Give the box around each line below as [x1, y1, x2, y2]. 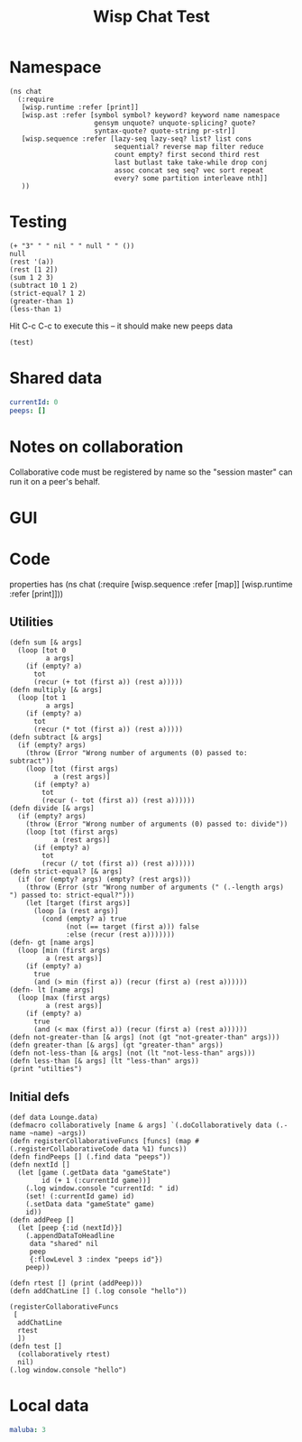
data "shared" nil [29, 1239, 99, 1249]
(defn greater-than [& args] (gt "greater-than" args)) [9, 1040, 224, 1050]
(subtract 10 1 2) [9, 281, 78, 290]
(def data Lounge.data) [9, 1113, 99, 1123]
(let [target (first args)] [25, 899, 131, 908]
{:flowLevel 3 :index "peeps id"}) [29, 1255, 164, 1264]
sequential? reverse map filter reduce [114, 142, 264, 151]
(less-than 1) [9, 304, 63, 313]
